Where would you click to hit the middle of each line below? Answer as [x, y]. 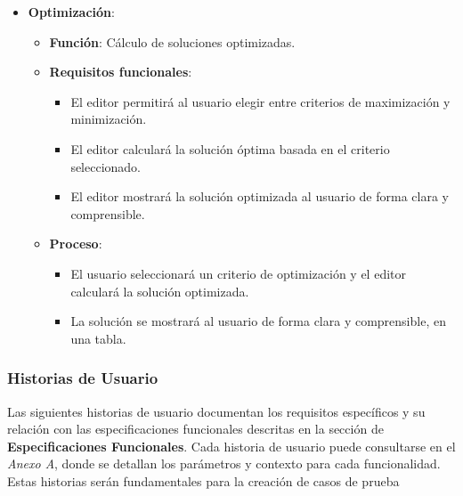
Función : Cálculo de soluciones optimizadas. [172, 41]
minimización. [109, 119]
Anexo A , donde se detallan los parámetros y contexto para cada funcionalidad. [224, 463]
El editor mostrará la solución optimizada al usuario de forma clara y [260, 196]
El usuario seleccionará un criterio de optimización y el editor [238, 273]
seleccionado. [106, 166]
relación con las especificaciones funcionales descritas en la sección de [195, 429]
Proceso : [76, 244]
